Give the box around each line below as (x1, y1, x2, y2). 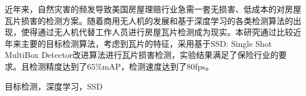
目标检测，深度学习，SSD (5, 80, 103, 92)
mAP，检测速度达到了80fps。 (102, 60, 214, 72)
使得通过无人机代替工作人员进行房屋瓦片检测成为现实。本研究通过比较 (21, 26, 293, 38)
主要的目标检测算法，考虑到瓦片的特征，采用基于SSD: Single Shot (21, 37, 272, 49)
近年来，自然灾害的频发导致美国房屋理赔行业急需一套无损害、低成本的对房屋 (5, 3, 301, 15)
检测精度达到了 (29, 60, 87, 72)
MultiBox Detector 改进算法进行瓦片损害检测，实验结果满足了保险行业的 (5, 49, 279, 61)
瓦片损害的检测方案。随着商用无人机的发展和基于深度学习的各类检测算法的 (5, 14, 293, 26)
